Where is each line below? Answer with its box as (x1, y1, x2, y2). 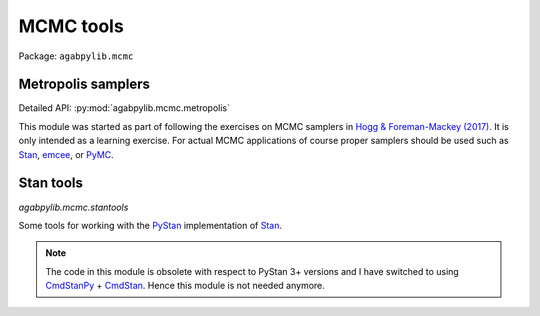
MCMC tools (18, 15, 124, 37)
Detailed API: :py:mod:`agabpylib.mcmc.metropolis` (18, 102, 230, 114)
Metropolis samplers (18, 76, 150, 93)
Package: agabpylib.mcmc (18, 50, 134, 62)
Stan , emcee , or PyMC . (18, 148, 114, 160)
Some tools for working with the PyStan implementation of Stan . (18, 219, 283, 231)
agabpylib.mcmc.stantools (18, 201, 129, 213)
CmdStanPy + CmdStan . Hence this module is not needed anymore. (45, 280, 325, 292)
